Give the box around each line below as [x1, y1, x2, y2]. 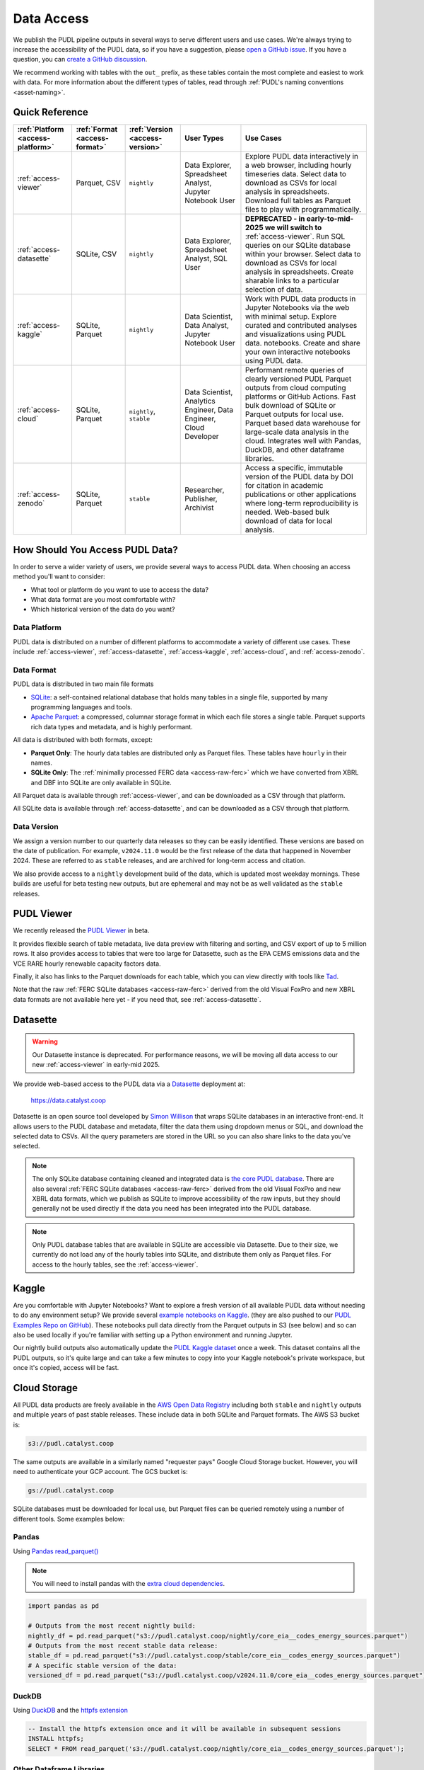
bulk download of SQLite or [245, 401, 336, 411]
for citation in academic [245, 481, 324, 491]
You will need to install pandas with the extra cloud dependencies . [32, 1580, 225, 1588]
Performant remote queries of [245, 365, 344, 375]
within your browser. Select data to [245, 249, 361, 259]
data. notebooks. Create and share [245, 338, 360, 348]
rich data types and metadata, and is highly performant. [30, 722, 194, 731]
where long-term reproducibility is [245, 498, 359, 508]
